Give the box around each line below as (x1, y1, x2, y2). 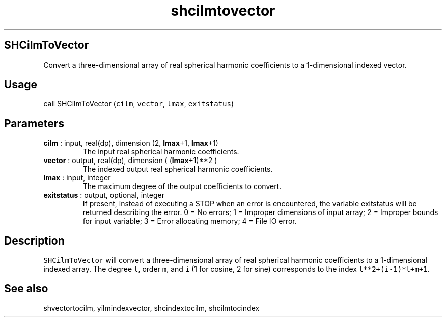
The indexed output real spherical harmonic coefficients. (82, 165, 273, 174)
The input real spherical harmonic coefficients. (82, 147, 239, 156)
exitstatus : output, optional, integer (43, 191, 164, 200)
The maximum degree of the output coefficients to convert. (82, 182, 282, 191)
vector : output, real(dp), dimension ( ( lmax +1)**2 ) (43, 156, 217, 165)
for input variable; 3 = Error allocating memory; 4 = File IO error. (82, 217, 297, 226)
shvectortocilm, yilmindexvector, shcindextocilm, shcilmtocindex (43, 303, 260, 312)
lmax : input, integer (43, 173, 111, 182)
